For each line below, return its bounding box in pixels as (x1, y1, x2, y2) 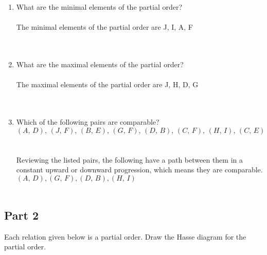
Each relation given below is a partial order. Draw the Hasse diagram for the (4, 231, 246, 242)
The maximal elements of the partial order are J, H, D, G (16, 79, 199, 90)
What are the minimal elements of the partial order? (16, 2, 183, 12)
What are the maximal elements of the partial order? (16, 58, 184, 69)
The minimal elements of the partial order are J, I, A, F (16, 22, 193, 32)
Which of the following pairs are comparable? (16, 116, 159, 127)
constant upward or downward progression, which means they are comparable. (16, 164, 263, 175)
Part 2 (4, 207, 39, 223)
